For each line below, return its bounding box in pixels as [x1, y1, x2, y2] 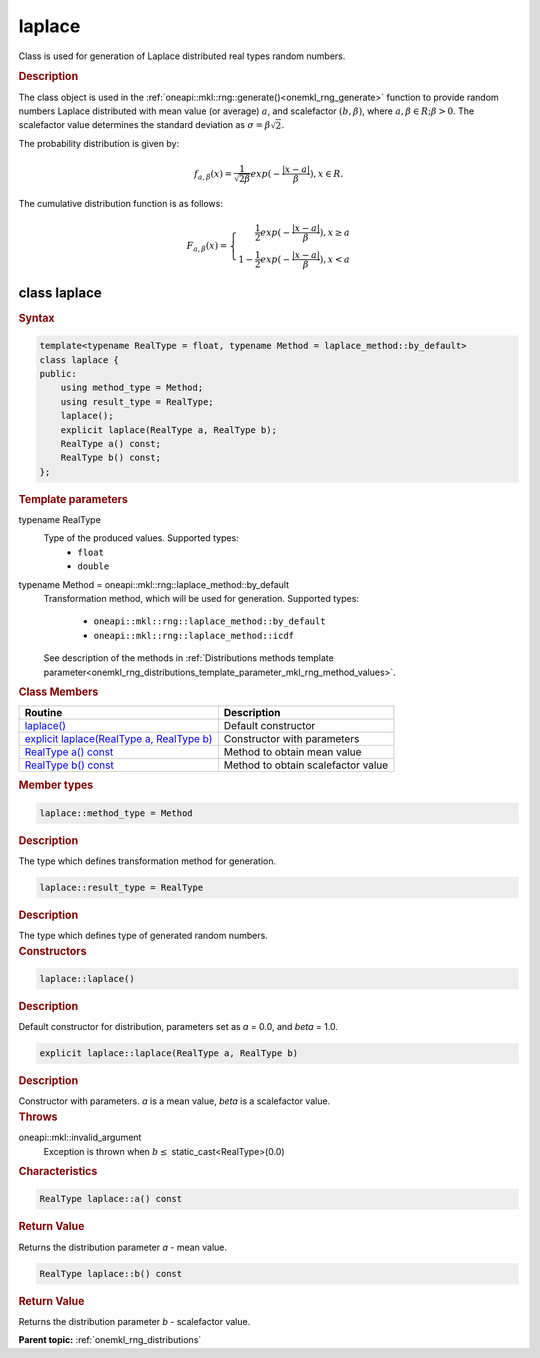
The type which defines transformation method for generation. [18, 855, 277, 867]
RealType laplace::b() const [39, 1268, 183, 1279]
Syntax [18, 311, 55, 325]
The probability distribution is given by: [18, 138, 180, 150]
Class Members [18, 685, 99, 699]
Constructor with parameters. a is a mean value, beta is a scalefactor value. [18, 1095, 331, 1107]
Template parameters [18, 492, 129, 506]
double [77, 561, 110, 572]
